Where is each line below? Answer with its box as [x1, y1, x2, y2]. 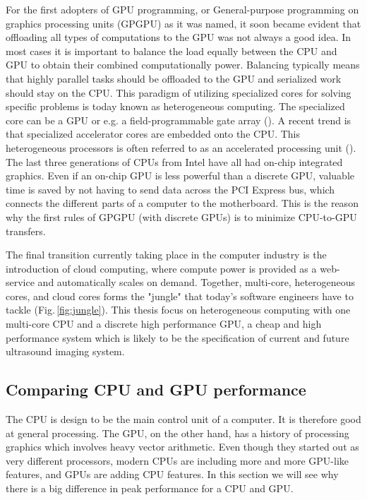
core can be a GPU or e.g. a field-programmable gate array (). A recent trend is [6, 112, 351, 127]
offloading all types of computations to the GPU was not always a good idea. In [6, 30, 351, 44]
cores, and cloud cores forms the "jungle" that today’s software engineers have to [6, 288, 354, 303]
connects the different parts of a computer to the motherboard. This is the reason [6, 196, 359, 210]
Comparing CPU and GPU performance [6, 379, 306, 400]
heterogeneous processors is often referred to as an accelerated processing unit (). [6, 140, 356, 155]
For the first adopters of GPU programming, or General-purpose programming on [6, 2, 359, 16]
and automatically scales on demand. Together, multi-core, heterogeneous [37, 275, 356, 290]
